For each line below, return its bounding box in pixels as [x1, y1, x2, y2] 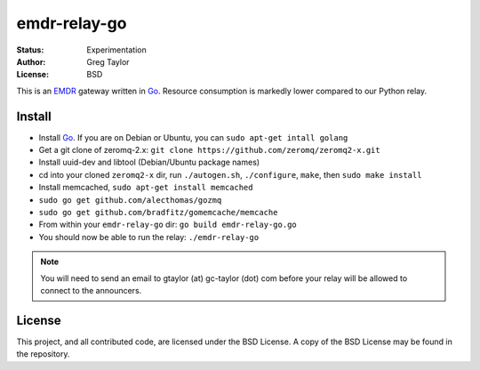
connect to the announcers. [40, 285, 142, 295]
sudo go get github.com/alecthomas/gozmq [38, 195, 222, 205]
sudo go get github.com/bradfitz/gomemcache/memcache [38, 207, 278, 217]
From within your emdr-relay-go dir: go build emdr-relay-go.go [38, 219, 297, 230]
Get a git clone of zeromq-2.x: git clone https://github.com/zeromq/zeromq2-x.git [38, 145, 381, 156]
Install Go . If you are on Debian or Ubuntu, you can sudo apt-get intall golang [38, 132, 348, 142]
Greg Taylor [86, 56, 130, 67]
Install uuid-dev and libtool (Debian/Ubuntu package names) [38, 157, 260, 168]
